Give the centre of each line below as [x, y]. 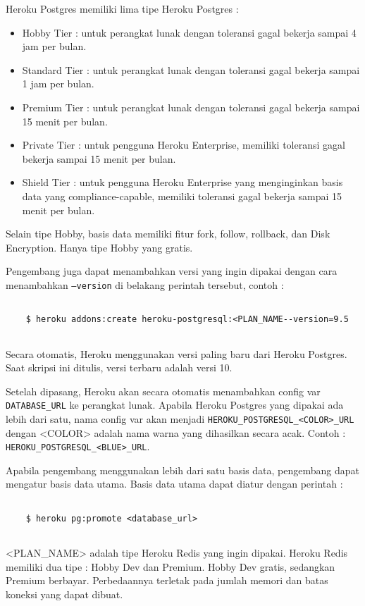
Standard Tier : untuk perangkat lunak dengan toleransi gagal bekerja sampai [191, 69]
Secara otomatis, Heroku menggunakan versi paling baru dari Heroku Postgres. [177, 353]
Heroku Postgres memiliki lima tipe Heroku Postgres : [122, 8]
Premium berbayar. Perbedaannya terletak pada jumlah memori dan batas [167, 580]
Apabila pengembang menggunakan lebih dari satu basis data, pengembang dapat [182, 470]
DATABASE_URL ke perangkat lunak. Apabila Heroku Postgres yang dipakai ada [175, 405]
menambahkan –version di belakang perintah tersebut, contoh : [145, 284]
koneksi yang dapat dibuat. [64, 594]
